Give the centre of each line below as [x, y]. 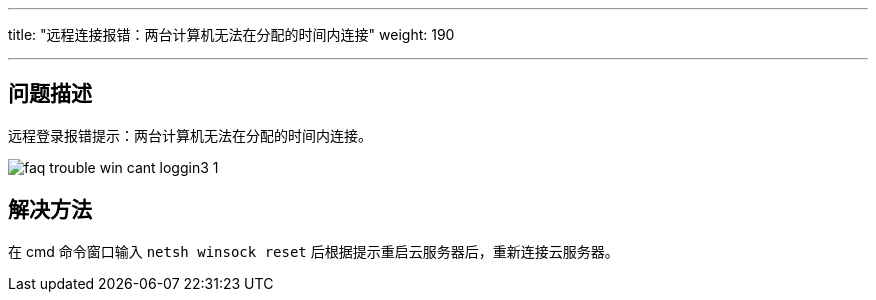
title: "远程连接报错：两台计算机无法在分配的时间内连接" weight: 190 [231, 34]
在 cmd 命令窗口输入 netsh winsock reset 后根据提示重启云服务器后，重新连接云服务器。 [313, 251]
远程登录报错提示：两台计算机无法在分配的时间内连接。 [190, 135]
